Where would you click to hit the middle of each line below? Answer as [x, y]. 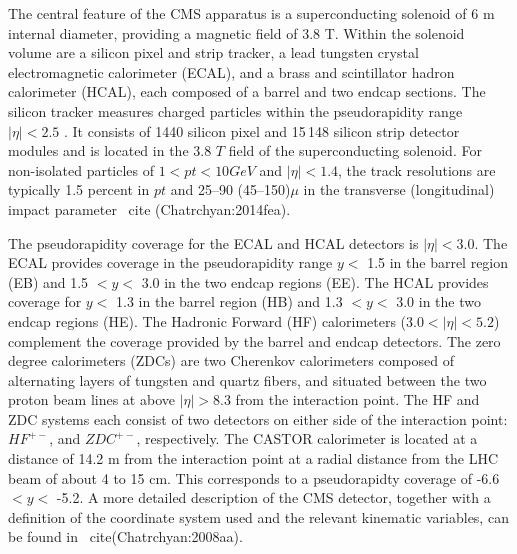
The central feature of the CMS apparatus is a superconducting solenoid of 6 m [251, 13]
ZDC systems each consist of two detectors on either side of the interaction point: [258, 418]
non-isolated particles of [81, 169]
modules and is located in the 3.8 [110, 150]
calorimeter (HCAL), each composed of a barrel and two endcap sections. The [247, 91]
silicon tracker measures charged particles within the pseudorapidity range [235, 110]
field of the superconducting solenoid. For [355, 150]
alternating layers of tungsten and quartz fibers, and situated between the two [247, 379]
